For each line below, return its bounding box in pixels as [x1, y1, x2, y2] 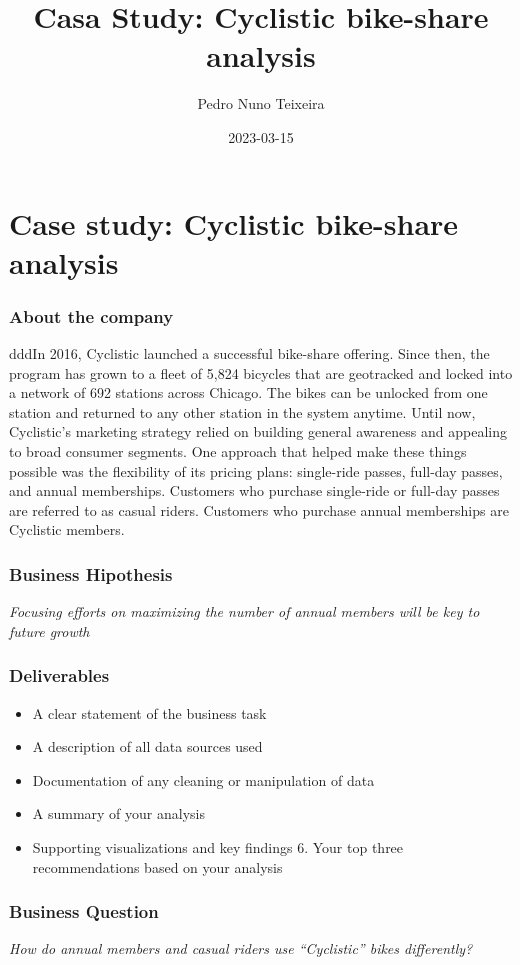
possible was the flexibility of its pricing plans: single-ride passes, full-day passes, [9, 460, 503, 481]
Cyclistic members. [9, 519, 125, 540]
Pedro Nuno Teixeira [197, 93, 325, 114]
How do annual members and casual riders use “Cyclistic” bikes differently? [9, 938, 473, 959]
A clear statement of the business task [32, 702, 267, 723]
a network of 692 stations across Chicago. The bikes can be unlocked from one [9, 382, 488, 403]
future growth [9, 620, 90, 641]
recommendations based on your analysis [32, 856, 283, 877]
